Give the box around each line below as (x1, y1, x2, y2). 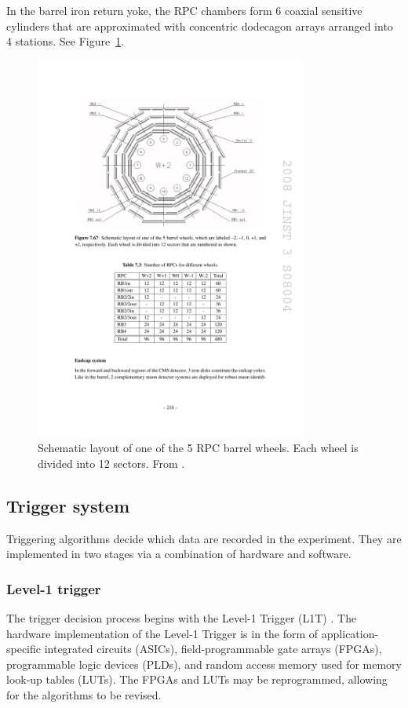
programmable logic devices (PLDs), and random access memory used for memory (6, 655, 402, 672)
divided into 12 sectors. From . (38, 454, 185, 471)
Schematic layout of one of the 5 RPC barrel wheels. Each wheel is (38, 440, 359, 456)
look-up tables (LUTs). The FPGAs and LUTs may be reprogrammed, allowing (6, 671, 388, 688)
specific (6, 640, 42, 657)
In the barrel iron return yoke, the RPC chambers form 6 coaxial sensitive (6, 2, 362, 18)
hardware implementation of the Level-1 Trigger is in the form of (6, 625, 319, 641)
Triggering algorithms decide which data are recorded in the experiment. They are (6, 530, 402, 546)
